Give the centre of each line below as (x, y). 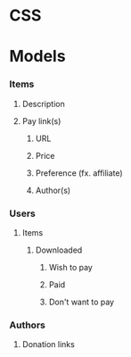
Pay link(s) (41, 120)
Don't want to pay (81, 302)
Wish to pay (71, 267)
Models (37, 57)
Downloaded (59, 250)
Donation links (49, 345)
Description (43, 104)
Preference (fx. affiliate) (79, 173)
